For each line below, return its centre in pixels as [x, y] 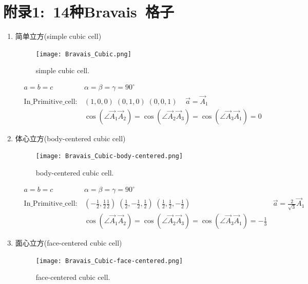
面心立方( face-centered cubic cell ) [69, 243]
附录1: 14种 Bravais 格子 [89, 12]
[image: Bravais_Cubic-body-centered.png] [109, 156]
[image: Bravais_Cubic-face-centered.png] [109, 261]
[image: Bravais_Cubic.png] [83, 54]
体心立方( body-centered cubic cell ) [70, 138]
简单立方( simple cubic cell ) [58, 36]
